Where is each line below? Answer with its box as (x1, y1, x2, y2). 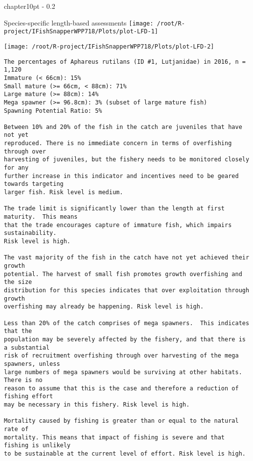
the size (4, 279, 32, 286)
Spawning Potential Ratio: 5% (4, 107, 102, 114)
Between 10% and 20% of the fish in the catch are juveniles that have (4, 123, 242, 130)
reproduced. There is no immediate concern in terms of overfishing (4, 140, 232, 147)
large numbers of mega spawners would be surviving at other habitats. (4, 368, 242, 376)
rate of (4, 426, 29, 433)
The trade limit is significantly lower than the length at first (4, 205, 225, 212)
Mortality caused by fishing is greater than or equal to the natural (4, 417, 239, 425)
